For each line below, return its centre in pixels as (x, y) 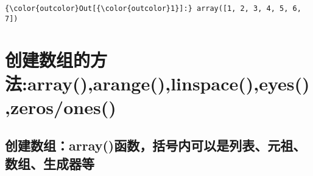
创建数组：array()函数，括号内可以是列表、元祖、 (156, 145)
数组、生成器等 (50, 163)
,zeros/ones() (61, 107)
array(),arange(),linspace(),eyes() (168, 83)
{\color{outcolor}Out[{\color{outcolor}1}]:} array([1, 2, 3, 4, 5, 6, (153, 8)
